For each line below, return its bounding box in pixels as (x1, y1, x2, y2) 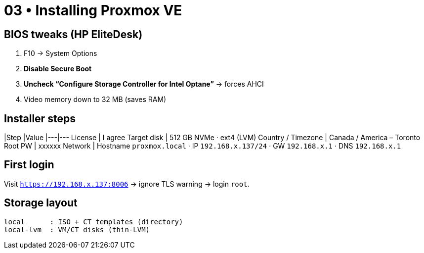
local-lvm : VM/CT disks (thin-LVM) (4, 225, 150, 234)
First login (4, 158, 54, 171)
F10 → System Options (24, 49, 97, 58)
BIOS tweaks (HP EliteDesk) (4, 28, 143, 41)
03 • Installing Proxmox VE (4, 2, 182, 19)
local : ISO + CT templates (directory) (4, 217, 183, 226)
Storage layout (4, 197, 78, 209)
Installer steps (4, 112, 76, 125)
